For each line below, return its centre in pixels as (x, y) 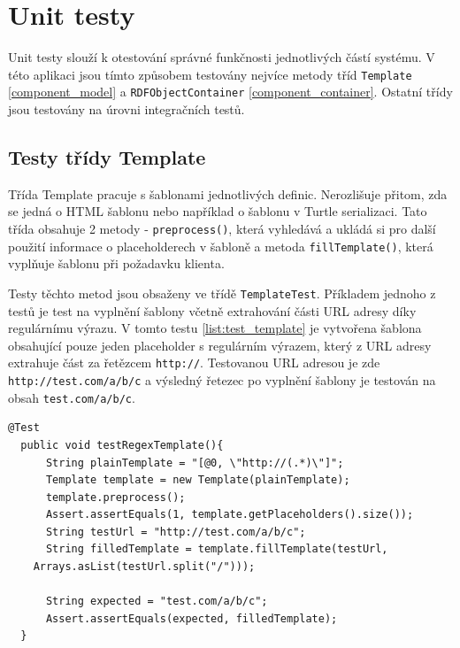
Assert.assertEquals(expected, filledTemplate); (192, 618)
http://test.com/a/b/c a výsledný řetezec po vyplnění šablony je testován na (222, 380)
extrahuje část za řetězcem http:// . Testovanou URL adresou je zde (194, 363)
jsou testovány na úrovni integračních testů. (126, 109)
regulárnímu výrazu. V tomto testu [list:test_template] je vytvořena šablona (215, 328)
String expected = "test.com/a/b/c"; (157, 602)
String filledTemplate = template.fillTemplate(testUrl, (217, 549)
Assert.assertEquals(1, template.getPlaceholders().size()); (230, 515)
